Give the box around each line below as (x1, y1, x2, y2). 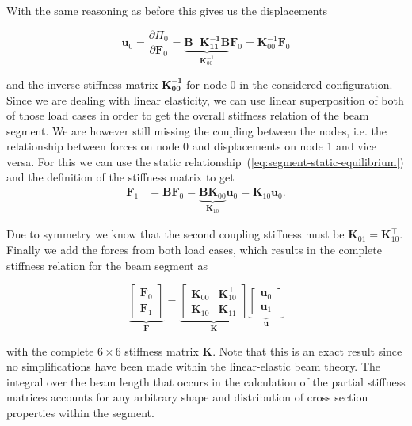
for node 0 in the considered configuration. (186, 75, 393, 92)
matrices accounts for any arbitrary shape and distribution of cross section (6, 389, 368, 405)
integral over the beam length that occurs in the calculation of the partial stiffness (6, 373, 406, 390)
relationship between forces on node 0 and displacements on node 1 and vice (6, 138, 377, 154)
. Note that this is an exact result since (212, 342, 402, 359)
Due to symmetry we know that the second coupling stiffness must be (6, 226, 345, 242)
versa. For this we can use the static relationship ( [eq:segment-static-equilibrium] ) (6, 153, 404, 169)
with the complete (6, 342, 94, 359)
